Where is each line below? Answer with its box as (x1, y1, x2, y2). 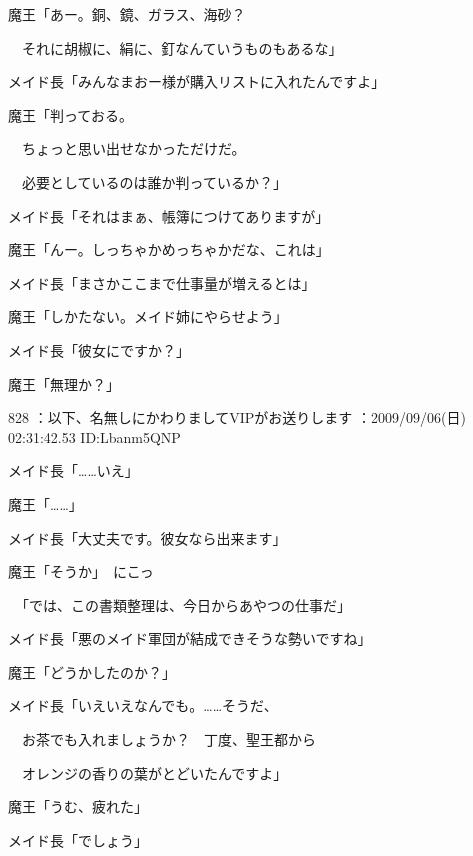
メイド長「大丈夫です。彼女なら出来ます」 (8, 527, 287, 548)
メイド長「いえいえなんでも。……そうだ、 (8, 695, 278, 716)
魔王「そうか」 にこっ (8, 561, 154, 582)
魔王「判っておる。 (8, 104, 133, 125)
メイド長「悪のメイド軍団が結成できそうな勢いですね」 (8, 628, 372, 649)
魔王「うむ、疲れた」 (8, 796, 148, 817)
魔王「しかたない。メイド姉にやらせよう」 (8, 306, 288, 327)
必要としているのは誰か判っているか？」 (21, 171, 287, 192)
